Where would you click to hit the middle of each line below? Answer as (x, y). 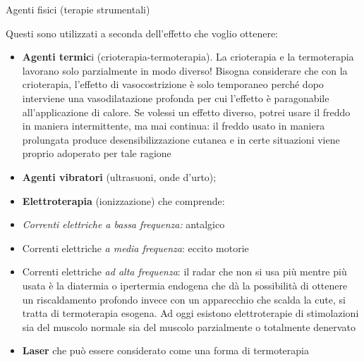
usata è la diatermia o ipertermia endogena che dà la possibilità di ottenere (185, 285)
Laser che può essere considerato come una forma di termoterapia (165, 350)
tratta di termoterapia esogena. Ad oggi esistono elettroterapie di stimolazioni (190, 313)
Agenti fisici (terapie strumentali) (78, 9)
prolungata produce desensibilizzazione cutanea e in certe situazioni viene (181, 139)
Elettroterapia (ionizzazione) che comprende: (123, 200)
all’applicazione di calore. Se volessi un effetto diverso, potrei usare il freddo (186, 112)
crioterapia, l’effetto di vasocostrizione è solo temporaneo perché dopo (173, 84)
